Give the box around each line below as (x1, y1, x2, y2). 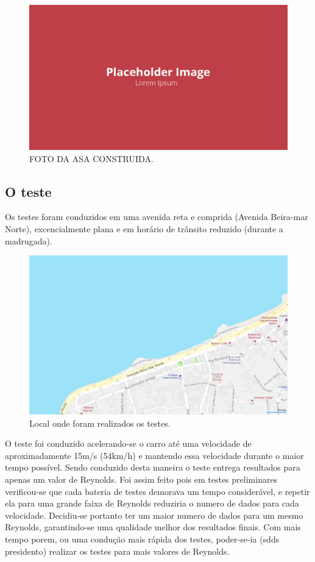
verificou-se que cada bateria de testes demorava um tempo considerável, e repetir (5, 485, 310, 497)
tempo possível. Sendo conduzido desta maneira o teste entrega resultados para (5, 461, 300, 474)
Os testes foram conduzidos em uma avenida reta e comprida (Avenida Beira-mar (5, 210, 308, 223)
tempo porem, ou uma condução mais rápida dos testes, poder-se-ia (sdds (5, 533, 280, 546)
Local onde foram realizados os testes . (29, 416, 171, 429)
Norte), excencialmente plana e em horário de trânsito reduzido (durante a (5, 222, 283, 235)
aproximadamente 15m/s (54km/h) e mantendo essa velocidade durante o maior (5, 449, 304, 461)
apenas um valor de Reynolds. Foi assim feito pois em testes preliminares (5, 473, 278, 486)
